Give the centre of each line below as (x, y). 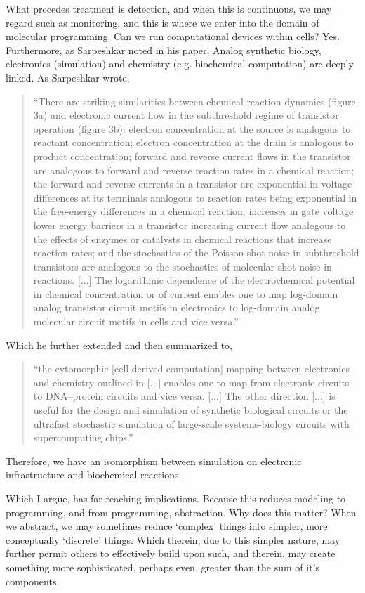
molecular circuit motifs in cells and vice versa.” (136, 321)
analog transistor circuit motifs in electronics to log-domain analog (177, 307)
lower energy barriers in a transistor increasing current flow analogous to (190, 224)
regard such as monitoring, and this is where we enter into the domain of (162, 22)
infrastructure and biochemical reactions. (94, 475)
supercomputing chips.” (83, 437)
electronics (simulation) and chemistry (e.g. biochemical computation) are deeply (180, 64)
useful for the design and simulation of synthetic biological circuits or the (191, 410)
